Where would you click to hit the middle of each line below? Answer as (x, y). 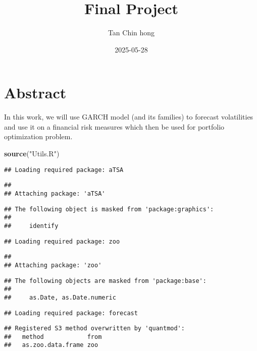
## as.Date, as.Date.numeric (60, 297)
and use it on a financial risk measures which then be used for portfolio (114, 126)
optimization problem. (38, 136)
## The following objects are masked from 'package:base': (105, 281)
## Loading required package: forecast (71, 313)
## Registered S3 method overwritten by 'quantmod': (94, 329)
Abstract (35, 93)
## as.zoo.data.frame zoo (51, 345)
